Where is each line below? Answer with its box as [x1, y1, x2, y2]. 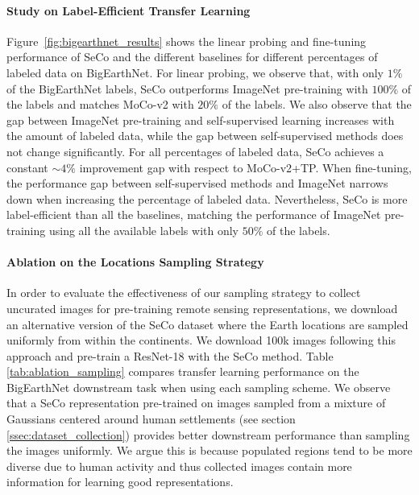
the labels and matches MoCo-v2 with [6, 96, 194, 113]
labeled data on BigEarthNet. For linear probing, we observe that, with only [6, 64, 384, 80]
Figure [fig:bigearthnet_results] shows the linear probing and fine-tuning [6, 32, 367, 49]
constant [6, 159, 48, 175]
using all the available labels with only [48, 221, 239, 238]
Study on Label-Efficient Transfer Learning [6, 2, 251, 19]
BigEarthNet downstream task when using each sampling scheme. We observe [6, 378, 391, 395]
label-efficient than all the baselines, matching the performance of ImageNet [6, 206, 381, 223]
